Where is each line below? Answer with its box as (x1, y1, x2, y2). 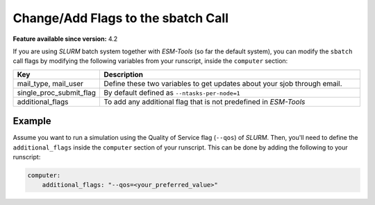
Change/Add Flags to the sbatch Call (12, 10, 229, 26)
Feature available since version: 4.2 (12, 35, 118, 43)
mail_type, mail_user (17, 78, 83, 88)
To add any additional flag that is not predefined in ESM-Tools (103, 97, 306, 107)
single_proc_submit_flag (17, 87, 97, 97)
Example (12, 115, 51, 127)
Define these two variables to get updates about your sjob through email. (103, 78, 343, 88)
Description (103, 69, 144, 79)
